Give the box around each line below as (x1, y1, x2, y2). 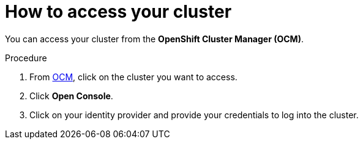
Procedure (5, 52, 47, 63)
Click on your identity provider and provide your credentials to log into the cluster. (29, 109, 359, 120)
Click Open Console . (29, 90, 113, 101)
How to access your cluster (5, 1, 232, 22)
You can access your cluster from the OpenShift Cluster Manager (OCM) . (5, 33, 304, 44)
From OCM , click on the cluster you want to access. (29, 71, 238, 82)
